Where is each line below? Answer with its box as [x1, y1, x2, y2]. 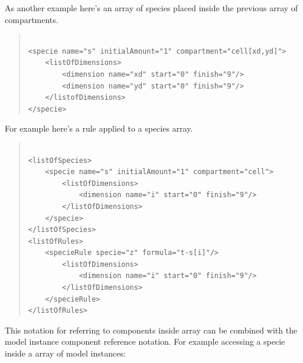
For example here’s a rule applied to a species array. [5, 122, 193, 135]
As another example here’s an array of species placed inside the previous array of [5, 2, 298, 14]
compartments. [5, 13, 58, 25]
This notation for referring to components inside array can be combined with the [5, 323, 298, 336]
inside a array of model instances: [5, 347, 126, 359]
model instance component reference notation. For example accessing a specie [5, 335, 285, 348]
